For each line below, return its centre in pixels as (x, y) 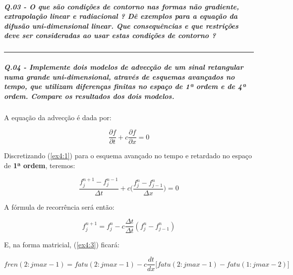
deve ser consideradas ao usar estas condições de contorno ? (110, 35)
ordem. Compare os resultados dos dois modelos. (89, 96)
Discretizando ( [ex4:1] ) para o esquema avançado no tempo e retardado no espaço (128, 156)
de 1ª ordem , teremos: (40, 165)
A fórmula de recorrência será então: (59, 206)
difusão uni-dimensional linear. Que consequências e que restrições (121, 25)
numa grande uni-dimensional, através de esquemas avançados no (119, 76)
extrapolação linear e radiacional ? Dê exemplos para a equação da (121, 16)
